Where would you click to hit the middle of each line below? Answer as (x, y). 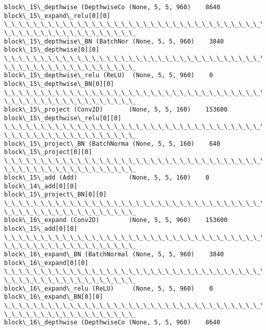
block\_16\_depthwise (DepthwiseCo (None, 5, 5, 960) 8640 (112, 323)
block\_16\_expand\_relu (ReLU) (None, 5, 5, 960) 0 (109, 288)
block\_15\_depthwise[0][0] (52, 50)
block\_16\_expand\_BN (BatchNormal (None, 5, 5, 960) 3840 (114, 255)
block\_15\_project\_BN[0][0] (56, 195)
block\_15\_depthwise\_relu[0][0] (63, 118)
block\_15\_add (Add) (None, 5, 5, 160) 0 (107, 178)
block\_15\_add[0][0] (41, 229)
